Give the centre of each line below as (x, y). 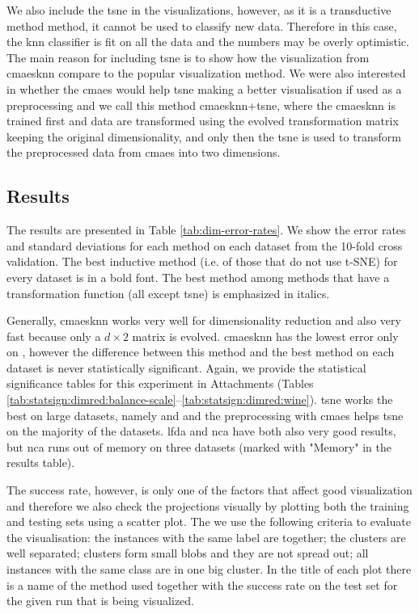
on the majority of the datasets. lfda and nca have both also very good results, (201, 431)
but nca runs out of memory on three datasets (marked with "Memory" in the (199, 446)
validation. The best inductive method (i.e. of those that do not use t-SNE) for (202, 261)
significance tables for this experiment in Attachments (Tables (160, 383)
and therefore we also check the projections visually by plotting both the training (208, 505)
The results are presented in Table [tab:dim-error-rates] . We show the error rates (206, 230)
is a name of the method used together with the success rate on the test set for (202, 585)
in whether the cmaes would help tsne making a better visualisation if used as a (204, 88)
